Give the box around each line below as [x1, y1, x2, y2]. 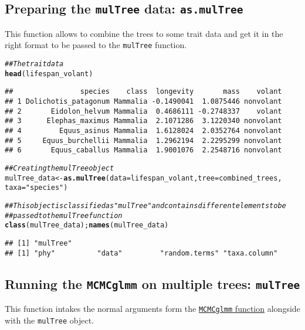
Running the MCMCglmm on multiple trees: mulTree [5, 274, 300, 292]
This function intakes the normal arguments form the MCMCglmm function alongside [5, 302, 300, 314]
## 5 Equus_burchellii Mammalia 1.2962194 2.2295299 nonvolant [5, 136, 282, 145]
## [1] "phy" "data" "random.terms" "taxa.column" [5, 249, 278, 257]
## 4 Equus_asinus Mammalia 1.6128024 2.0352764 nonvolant [5, 126, 282, 135]
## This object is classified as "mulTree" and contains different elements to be [5, 201, 286, 210]
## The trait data [5, 60, 64, 69]
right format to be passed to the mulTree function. [5, 39, 187, 51]
